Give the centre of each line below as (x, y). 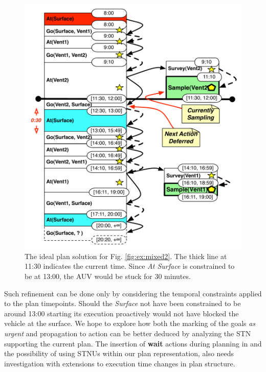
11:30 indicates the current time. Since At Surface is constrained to (130, 266)
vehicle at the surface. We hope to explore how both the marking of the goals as (130, 323)
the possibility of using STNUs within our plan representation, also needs (119, 353)
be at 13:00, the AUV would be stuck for (88, 276)
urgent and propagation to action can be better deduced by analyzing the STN (128, 333)
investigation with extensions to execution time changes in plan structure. (120, 363)
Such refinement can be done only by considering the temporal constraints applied (133, 293)
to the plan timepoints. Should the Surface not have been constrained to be (123, 303)
